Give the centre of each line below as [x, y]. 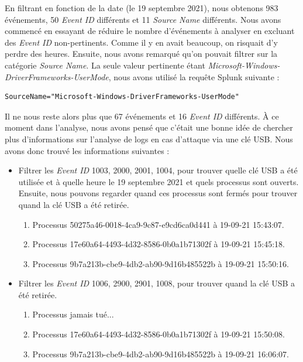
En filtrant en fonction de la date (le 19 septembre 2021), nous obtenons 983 [142, 8]
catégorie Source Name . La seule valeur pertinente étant [105, 65]
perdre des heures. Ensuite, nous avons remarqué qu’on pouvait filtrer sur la [141, 54]
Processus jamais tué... [73, 314]
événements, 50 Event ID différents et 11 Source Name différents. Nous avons [143, 19]
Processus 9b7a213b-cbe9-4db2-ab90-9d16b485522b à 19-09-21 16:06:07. [161, 354]
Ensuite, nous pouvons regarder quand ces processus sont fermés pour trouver [158, 193]
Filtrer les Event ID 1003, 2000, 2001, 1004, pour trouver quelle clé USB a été [158, 170]
